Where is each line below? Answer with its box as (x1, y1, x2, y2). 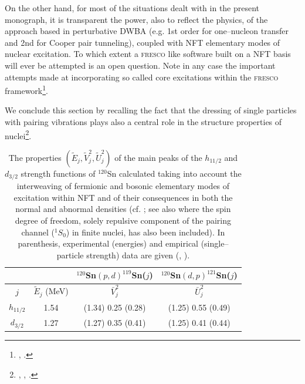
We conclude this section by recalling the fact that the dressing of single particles (5, 104, 297, 116)
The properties (8, 151, 62, 163)
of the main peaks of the (114, 151, 202, 163)
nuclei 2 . (5, 127, 32, 142)
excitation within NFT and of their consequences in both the (13, 191, 233, 203)
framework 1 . (5, 83, 48, 96)
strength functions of (21, 167, 96, 179)
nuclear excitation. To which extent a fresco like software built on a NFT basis (5, 48, 291, 60)
